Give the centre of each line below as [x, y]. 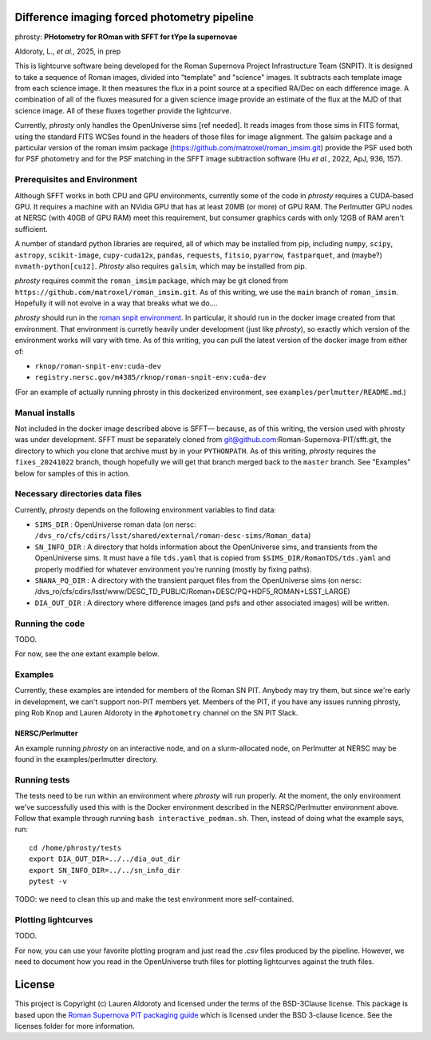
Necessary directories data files [78, 494]
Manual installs [45, 412]
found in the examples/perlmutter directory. [87, 759]
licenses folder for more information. [75, 1026]
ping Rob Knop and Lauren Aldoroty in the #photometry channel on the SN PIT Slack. [156, 713]
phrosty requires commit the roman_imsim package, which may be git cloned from [152, 281]
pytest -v [48, 881]
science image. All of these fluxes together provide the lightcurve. [123, 110]
